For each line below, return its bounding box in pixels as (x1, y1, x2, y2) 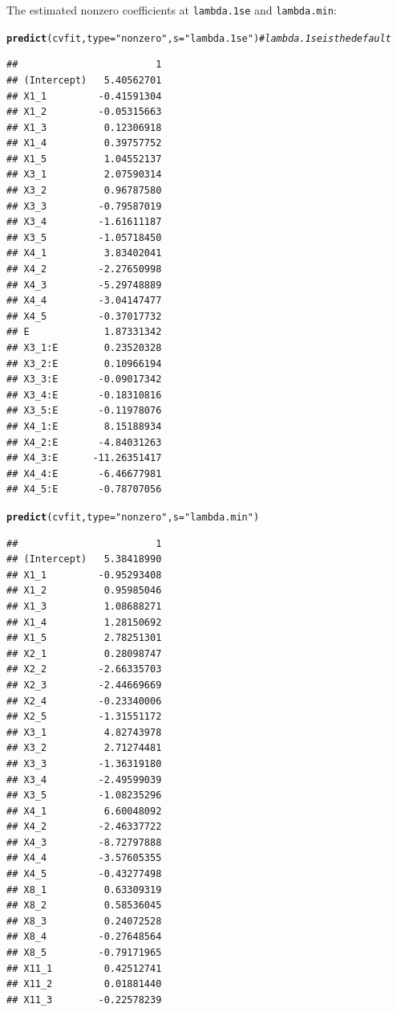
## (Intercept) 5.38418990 (6, 553, 162, 565)
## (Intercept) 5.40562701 (6, 74, 162, 86)
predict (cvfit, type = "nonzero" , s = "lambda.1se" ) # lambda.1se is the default (6, 32, 391, 44)
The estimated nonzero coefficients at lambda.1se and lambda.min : (6, 2, 337, 18)
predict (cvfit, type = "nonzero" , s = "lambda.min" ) (6, 511, 260, 523)
